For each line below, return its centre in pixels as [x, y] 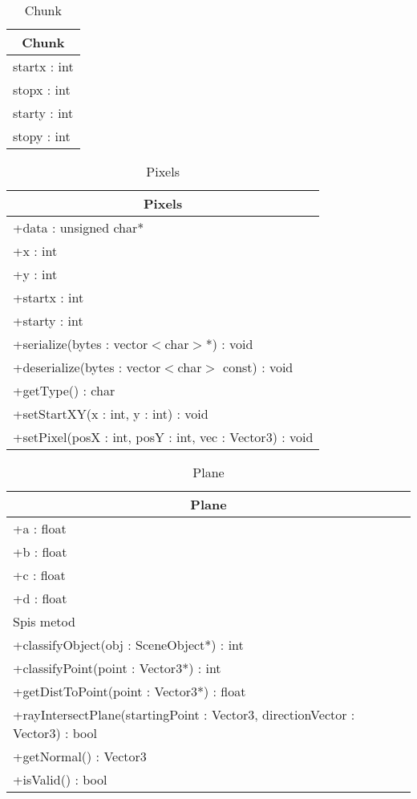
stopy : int [42, 136]
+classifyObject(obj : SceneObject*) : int [128, 645]
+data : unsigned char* [79, 227]
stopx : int [42, 89]
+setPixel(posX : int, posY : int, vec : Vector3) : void [163, 437]
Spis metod [44, 621]
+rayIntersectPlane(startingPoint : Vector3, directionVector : [184, 714]
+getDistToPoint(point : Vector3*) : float [130, 691]
